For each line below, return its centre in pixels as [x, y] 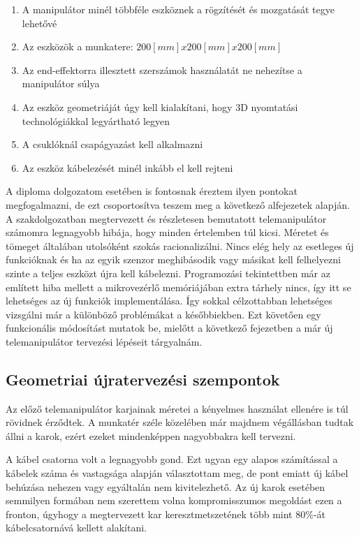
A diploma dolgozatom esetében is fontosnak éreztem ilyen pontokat [152, 191]
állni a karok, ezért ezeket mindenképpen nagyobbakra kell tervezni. [151, 435]
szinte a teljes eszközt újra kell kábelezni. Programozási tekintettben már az [168, 273]
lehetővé [39, 23]
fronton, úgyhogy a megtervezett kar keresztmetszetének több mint [149, 514]
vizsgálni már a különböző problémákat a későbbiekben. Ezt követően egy [163, 314]
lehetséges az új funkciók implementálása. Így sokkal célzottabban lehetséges [169, 301]
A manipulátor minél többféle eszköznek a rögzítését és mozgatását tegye [178, 9]
